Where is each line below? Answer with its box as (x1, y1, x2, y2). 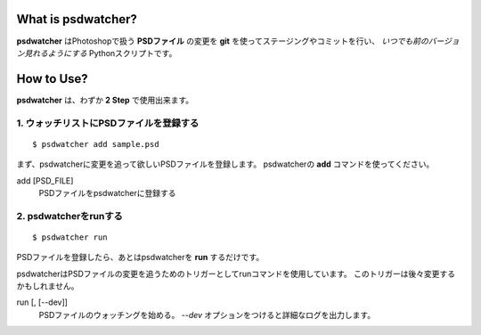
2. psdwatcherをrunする (16, 209, 124, 222)
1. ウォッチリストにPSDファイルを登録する (16, 117, 200, 129)
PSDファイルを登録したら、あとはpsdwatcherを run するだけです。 (16, 252, 265, 263)
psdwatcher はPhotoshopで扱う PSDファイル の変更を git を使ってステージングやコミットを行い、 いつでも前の (16, 36, 429, 46)
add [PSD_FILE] (16, 175, 74, 186)
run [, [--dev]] (16, 297, 69, 307)
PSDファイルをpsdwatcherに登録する (38, 187, 177, 198)
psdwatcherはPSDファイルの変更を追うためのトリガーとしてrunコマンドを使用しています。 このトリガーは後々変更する (16, 268, 456, 279)
